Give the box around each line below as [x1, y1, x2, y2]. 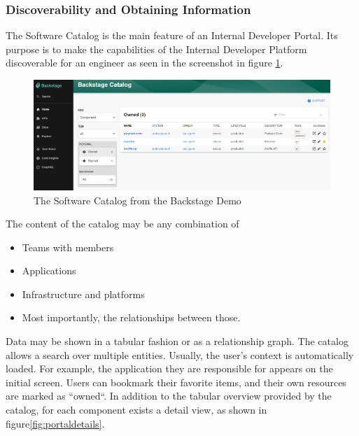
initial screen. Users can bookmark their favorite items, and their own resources [6, 374, 346, 389]
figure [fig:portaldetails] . [6, 416, 105, 430]
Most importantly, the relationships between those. [22, 310, 241, 325]
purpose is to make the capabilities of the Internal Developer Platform [6, 41, 307, 56]
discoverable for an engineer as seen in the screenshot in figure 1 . [6, 55, 283, 70]
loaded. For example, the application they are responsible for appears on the [6, 361, 333, 376]
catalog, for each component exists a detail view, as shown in [6, 402, 267, 417]
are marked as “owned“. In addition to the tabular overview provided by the [6, 388, 332, 403]
